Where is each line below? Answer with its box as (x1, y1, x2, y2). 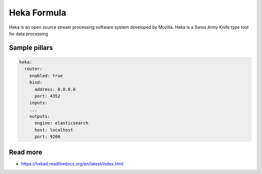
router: (24, 66, 43, 72)
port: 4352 (34, 93, 61, 99)
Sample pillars (9, 44, 53, 52)
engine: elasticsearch (34, 120, 89, 126)
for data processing (9, 31, 49, 36)
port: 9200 (34, 134, 61, 140)
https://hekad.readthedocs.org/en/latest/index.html (21, 160, 124, 167)
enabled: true (29, 73, 63, 79)
